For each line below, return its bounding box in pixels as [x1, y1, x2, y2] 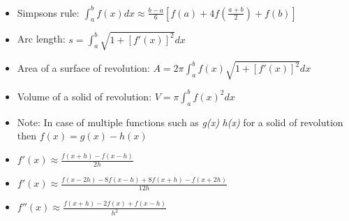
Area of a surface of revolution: [17, 61, 150, 75]
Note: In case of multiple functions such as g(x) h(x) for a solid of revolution [17, 114, 343, 129]
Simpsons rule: [17, 5, 80, 20]
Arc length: [17, 31, 66, 46]
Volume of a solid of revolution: [17, 89, 152, 103]
